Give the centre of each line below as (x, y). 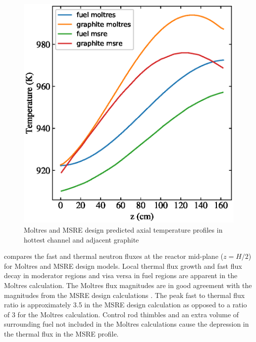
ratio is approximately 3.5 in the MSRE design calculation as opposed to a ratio (126, 305)
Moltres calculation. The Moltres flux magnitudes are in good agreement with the (128, 285)
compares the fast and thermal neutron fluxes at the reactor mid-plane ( (114, 256)
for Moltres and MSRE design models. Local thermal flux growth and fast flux (123, 266)
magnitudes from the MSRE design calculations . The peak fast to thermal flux (125, 295)
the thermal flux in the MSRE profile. (61, 334)
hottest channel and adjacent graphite (81, 239)
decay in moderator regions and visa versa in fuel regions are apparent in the (121, 275)
